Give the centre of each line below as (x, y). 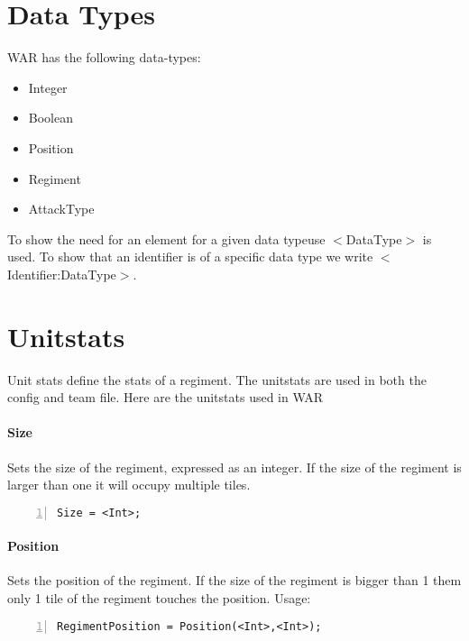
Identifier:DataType (62, 274)
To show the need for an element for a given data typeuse (166, 238)
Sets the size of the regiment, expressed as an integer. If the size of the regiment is (234, 467)
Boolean (51, 118)
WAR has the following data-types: (104, 57)
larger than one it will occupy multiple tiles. (129, 485)
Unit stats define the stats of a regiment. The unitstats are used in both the (217, 379)
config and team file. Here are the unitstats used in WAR (166, 397)
